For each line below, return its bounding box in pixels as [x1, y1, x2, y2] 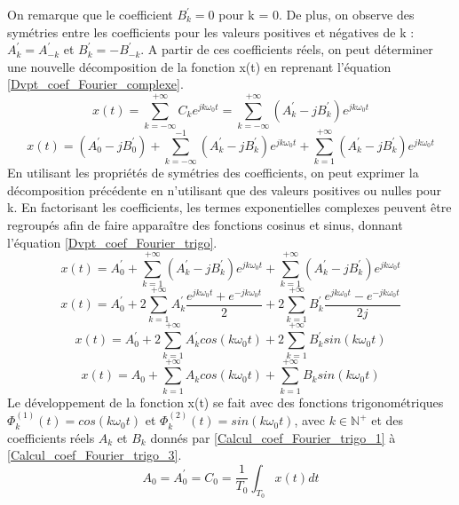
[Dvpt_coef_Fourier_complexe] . [7, 75, 184, 93]
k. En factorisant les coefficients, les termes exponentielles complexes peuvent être [7, 198, 452, 217]
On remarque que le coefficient [7, 5, 173, 23]
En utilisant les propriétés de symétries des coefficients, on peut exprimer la [7, 163, 419, 182]
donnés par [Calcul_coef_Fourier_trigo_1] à [150, 428, 396, 446]
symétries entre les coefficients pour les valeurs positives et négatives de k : [7, 22, 415, 41]
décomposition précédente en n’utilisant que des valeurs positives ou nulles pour [7, 180, 442, 199]
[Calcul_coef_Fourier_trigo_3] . [7, 446, 182, 464]
